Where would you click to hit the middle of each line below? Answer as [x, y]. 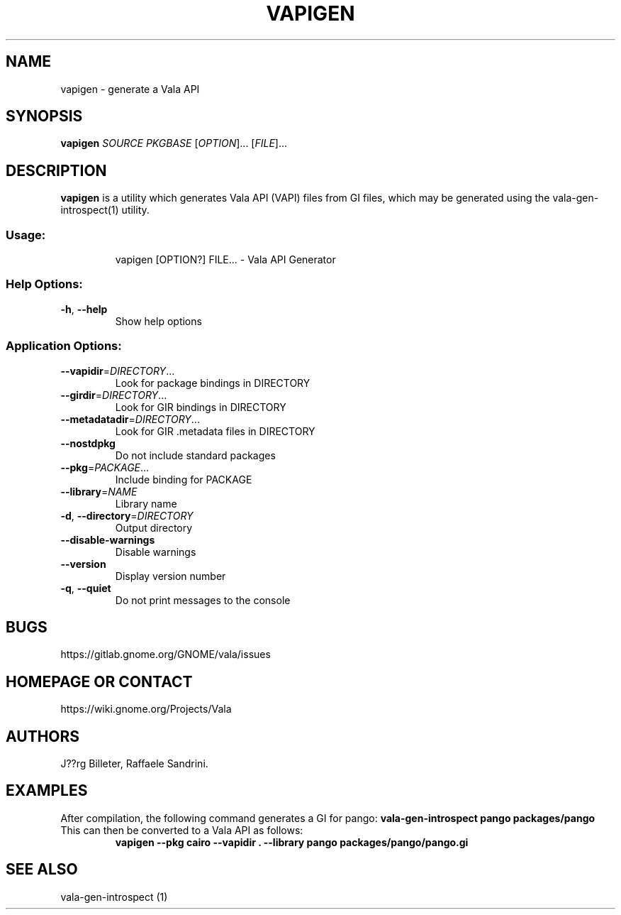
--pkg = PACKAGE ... [105, 467]
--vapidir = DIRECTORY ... [118, 371]
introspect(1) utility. [105, 210]
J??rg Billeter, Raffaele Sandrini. [134, 764]
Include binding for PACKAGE [184, 479]
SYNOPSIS [44, 116]
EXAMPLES [47, 791]
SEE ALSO [42, 870]
